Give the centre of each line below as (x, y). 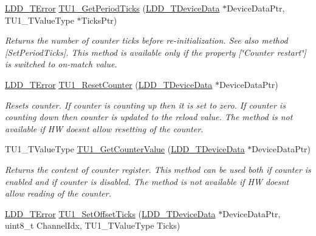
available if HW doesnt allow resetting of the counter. (104, 128)
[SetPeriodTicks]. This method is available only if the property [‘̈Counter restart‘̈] (156, 52)
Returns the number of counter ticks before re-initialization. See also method (146, 40)
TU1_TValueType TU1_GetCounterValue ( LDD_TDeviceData (125, 149)
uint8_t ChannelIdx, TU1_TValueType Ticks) (93, 225)
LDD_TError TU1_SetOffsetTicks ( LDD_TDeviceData (110, 213)
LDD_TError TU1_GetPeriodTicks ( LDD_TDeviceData (112, 8)
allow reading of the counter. (58, 193)
